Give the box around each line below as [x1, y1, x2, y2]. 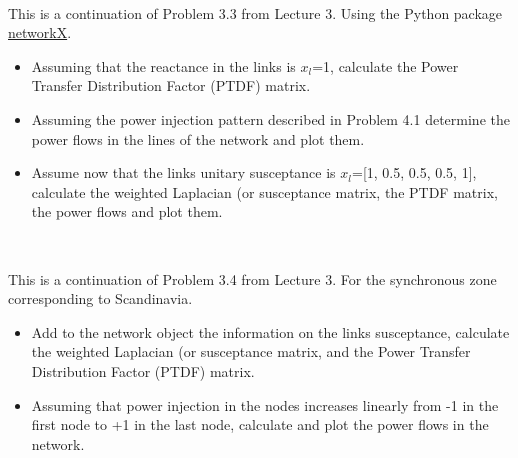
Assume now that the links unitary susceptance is [31, 162, 336, 183]
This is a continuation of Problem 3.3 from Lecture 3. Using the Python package [8, 2, 503, 23]
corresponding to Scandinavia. [8, 288, 193, 309]
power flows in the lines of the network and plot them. [31, 128, 365, 149]
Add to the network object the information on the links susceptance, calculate [31, 321, 510, 342]
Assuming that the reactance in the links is [31, 55, 296, 76]
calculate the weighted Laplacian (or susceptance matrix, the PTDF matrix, [31, 181, 498, 202]
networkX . [8, 22, 72, 43]
